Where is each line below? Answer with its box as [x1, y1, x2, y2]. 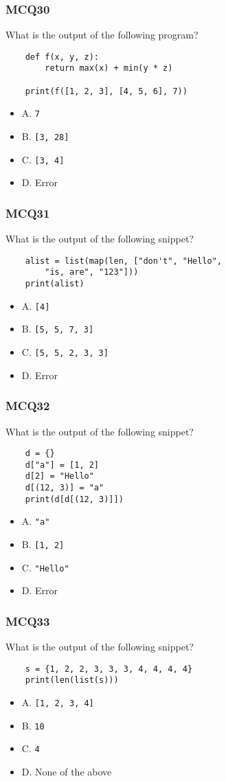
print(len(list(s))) [25, 675, 119, 686]
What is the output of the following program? [5, 27, 199, 42]
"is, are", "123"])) [45, 267, 139, 278]
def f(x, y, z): [25, 52, 100, 62]
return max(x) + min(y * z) [45, 63, 173, 73]
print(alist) [25, 279, 84, 289]
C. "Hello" [21, 560, 69, 574]
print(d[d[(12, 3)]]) [25, 494, 124, 504]
